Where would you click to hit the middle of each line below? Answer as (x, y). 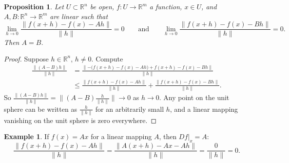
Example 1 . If (27, 136)
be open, (102, 6)
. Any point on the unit (194, 97)
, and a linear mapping (204, 109)
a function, (166, 6)
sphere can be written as (40, 109)
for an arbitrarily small (130, 109)
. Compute (107, 58)
